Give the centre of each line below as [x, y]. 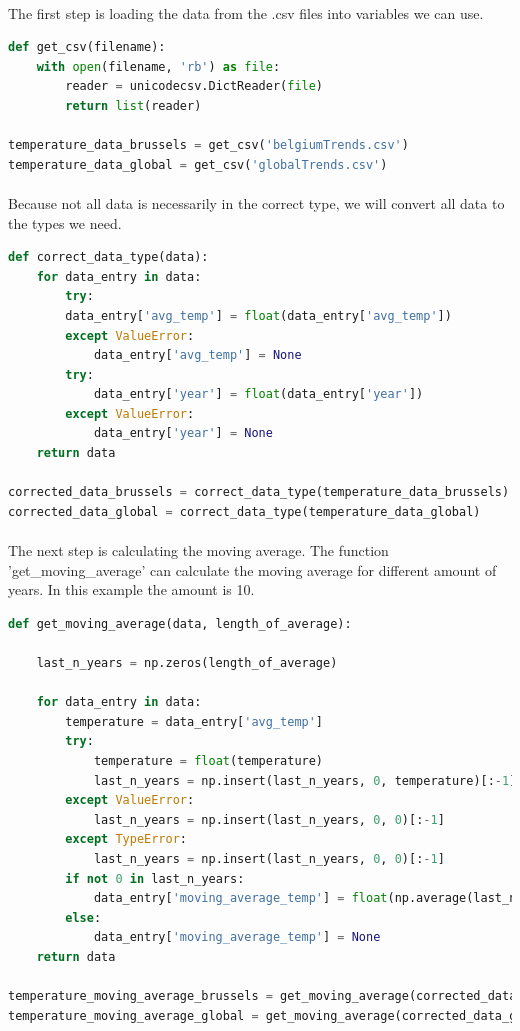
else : [83, 917]
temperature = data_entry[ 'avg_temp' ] [194, 721]
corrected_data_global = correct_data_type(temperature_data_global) [244, 511]
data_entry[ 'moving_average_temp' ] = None [237, 937]
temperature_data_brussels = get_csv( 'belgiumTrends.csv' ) [208, 145]
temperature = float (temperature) [208, 760]
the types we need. [65, 222]
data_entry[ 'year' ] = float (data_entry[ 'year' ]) [258, 394]
